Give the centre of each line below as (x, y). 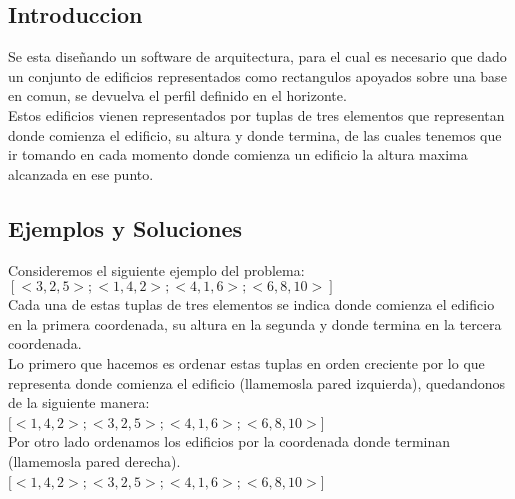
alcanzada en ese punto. (81, 173)
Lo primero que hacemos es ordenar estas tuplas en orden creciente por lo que (246, 362)
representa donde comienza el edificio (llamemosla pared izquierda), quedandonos (256, 382)
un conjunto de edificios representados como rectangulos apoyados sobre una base (257, 75)
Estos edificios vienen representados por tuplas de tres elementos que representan (256, 114)
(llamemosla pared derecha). (94, 460)
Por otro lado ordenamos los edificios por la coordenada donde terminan (229, 441)
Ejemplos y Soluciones (125, 227)
